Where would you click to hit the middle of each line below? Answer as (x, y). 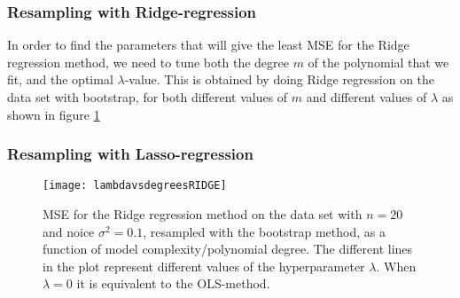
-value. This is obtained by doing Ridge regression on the (280, 79)
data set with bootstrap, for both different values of (148, 97)
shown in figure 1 (54, 114)
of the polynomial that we (378, 62)
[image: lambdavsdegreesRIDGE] (135, 186)
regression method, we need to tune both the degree (148, 62)
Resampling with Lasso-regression (130, 154)
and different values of (366, 97)
